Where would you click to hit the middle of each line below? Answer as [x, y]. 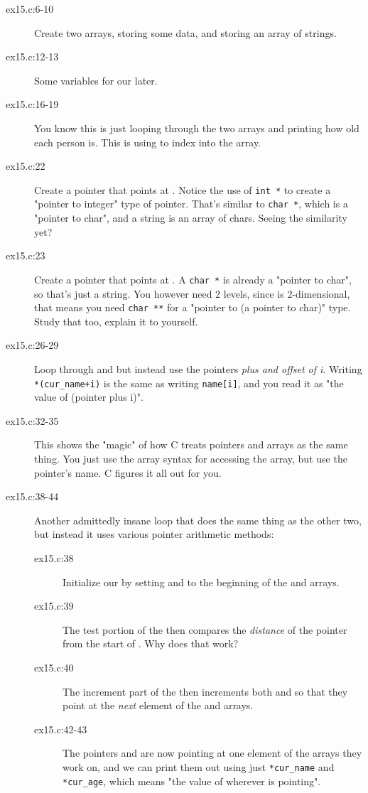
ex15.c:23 [26, 255]
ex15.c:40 [54, 667]
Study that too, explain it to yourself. [116, 321]
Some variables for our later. [96, 80]
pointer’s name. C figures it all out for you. [128, 472]
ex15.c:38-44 [32, 496]
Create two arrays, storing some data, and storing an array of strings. [185, 32]
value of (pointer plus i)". [89, 397]
